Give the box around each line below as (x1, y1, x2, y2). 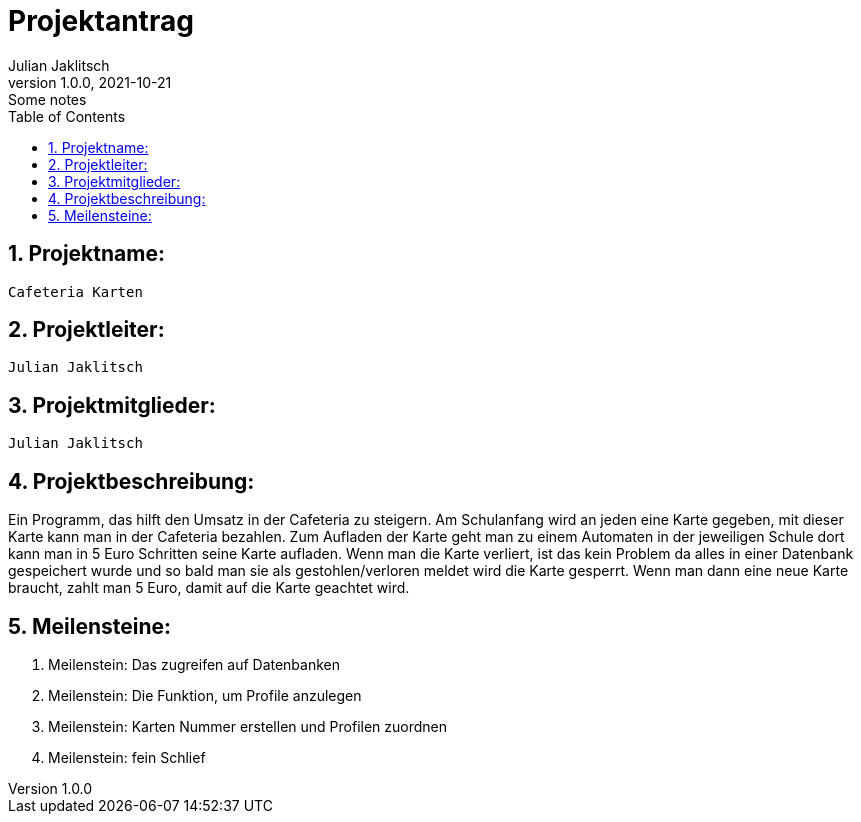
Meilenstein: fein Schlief (48, 748, 206, 766)
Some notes (8, 90, 87, 108)
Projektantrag (8, 4, 194, 38)
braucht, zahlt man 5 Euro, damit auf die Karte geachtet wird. (8, 579, 410, 597)
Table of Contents (8, 107, 126, 125)
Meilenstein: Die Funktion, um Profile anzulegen (48, 686, 362, 704)
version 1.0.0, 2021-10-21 (8, 73, 172, 91)
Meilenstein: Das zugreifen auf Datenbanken (48, 655, 341, 673)
